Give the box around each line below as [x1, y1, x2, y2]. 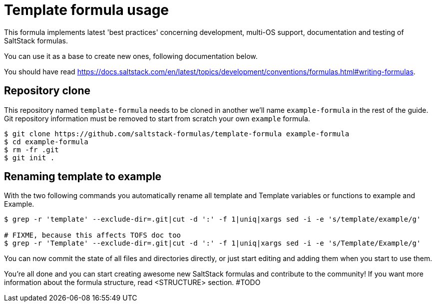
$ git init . [4, 153, 55, 162]
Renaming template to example [4, 170, 162, 183]
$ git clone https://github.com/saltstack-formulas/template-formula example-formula [4, 129, 350, 138]
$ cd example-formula [4, 137, 88, 146]
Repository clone [4, 84, 90, 97]
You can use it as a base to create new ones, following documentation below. [4, 51, 258, 60]
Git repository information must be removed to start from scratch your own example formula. [4, 114, 310, 123]
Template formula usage [4, 1, 169, 18]
